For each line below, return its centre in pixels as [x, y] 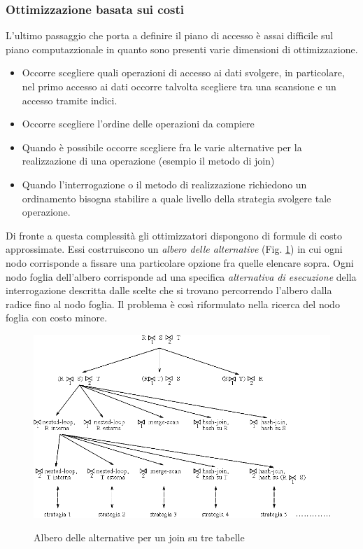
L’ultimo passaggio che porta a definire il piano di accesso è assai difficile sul [170, 35]
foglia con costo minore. [57, 318]
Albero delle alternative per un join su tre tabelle [139, 537]
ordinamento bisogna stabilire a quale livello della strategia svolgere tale [177, 198]
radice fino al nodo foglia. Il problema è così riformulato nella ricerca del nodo [173, 304]
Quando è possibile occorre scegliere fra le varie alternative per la [162, 147]
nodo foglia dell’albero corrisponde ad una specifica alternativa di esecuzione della [181, 276]
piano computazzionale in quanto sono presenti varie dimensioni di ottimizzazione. [182, 49]
